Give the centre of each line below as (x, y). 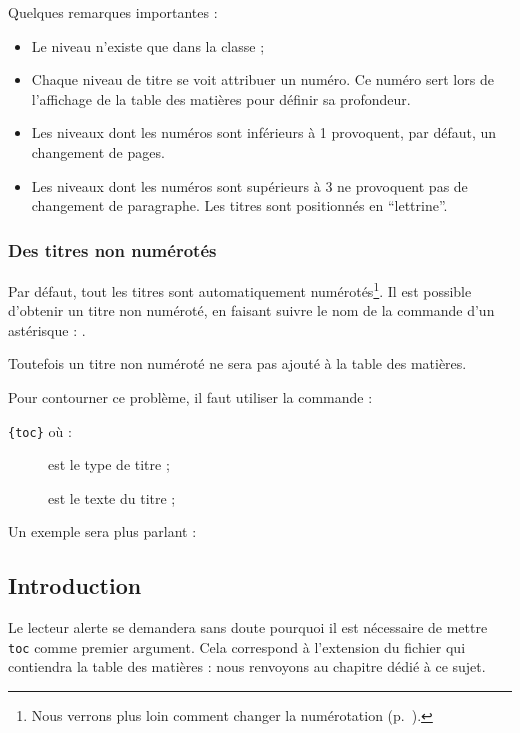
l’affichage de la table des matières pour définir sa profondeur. (221, 98)
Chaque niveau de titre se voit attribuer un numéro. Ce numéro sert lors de (262, 79)
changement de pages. (98, 151)
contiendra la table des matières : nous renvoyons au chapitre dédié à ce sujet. (247, 666)
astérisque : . (47, 329)
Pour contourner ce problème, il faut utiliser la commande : (190, 397)
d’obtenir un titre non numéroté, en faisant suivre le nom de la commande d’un (251, 310)
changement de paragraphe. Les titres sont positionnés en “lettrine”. (239, 205)
